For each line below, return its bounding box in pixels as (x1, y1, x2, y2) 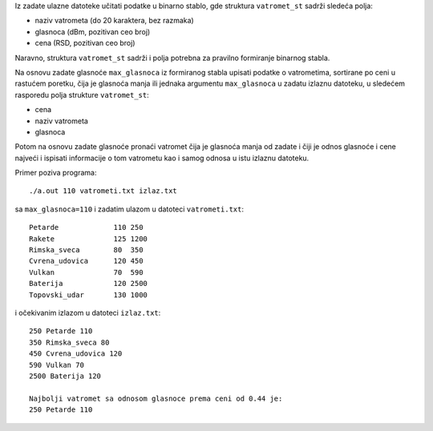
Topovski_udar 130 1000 (29, 290, 148, 300)
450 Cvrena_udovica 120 (29, 349, 123, 358)
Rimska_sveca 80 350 (29, 245, 144, 255)
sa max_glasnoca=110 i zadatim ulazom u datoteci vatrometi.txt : (14, 204, 245, 214)
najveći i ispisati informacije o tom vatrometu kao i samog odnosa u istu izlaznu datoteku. (14, 153, 310, 163)
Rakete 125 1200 (29, 234, 148, 244)
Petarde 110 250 (29, 223, 144, 232)
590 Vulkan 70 (29, 361, 84, 369)
